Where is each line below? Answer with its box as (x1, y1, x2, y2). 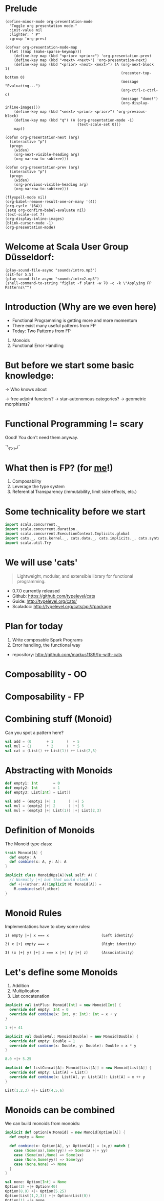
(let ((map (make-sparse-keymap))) (9, 49, 82, 54)
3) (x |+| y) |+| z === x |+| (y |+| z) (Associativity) (5, 950, 134, 956)
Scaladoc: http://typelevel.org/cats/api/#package (12, 603, 111, 609)
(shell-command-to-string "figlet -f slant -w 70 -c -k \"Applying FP (5, 280, 152, 286)
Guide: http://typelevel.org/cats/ (12, 598, 77, 604)
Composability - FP (5, 691, 84, 702)
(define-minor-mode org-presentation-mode (5, 19, 93, 24)
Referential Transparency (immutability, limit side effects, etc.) (12, 489, 137, 495)
